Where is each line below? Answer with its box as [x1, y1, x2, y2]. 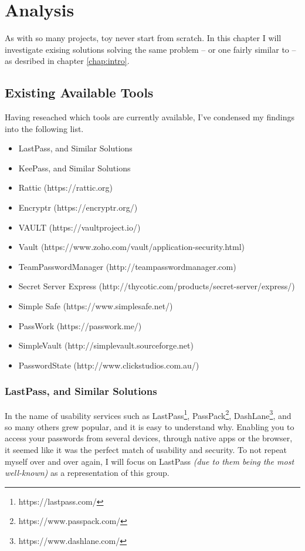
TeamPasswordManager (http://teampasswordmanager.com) [18, 260, 236, 272]
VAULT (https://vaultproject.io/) [18, 221, 141, 233]
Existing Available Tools [5, 83, 154, 102]
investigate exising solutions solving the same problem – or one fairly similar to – [5, 43, 296, 55]
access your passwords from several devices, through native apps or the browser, [5, 432, 293, 444]
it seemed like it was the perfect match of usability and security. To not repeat [5, 444, 287, 456]
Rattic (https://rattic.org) [18, 181, 113, 194]
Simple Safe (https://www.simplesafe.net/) [18, 300, 173, 312]
